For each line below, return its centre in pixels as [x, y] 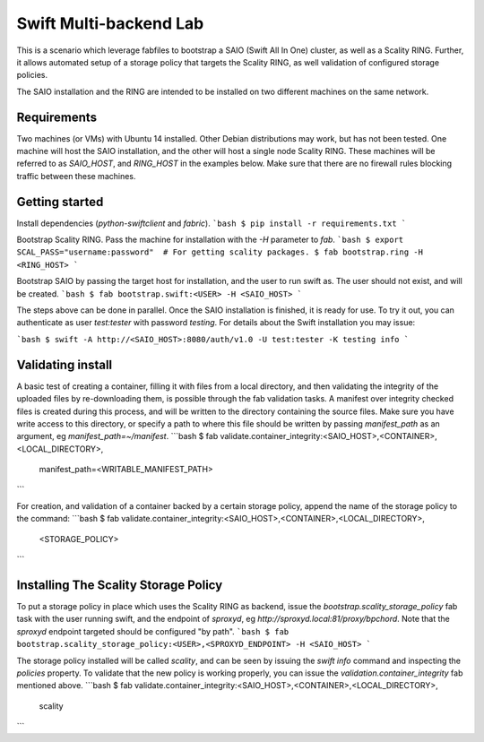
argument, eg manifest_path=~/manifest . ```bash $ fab [117, 436]
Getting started [60, 202]
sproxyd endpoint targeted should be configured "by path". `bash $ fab [153, 631]
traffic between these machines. [76, 176]
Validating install [65, 364]
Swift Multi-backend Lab [110, 23]
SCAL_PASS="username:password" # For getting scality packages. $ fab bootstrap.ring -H [220, 252]
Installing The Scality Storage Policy [120, 585]
